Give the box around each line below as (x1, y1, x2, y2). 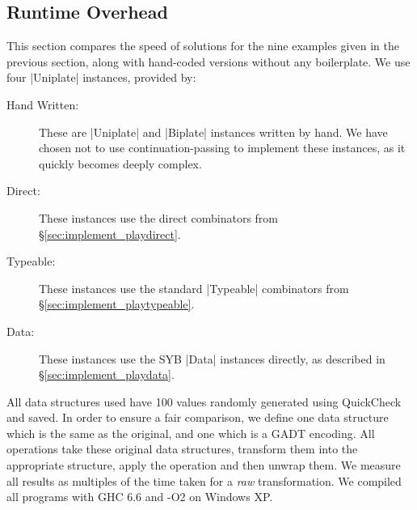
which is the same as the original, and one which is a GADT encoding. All (6, 424, 375, 441)
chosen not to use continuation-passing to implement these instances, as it (39, 139, 406, 156)
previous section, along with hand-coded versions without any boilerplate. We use (6, 53, 411, 70)
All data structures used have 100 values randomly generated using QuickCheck (6, 393, 402, 410)
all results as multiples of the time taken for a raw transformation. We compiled (6, 472, 402, 489)
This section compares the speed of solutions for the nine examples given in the (6, 37, 399, 54)
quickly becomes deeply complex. (39, 155, 202, 172)
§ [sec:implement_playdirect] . (39, 225, 181, 242)
